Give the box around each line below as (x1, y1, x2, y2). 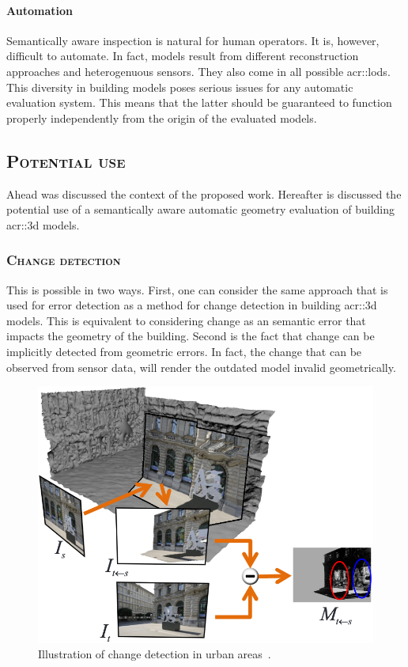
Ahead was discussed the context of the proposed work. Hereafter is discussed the (6, 185, 402, 202)
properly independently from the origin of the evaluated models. (6, 109, 317, 126)
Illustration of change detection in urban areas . (38, 646, 271, 662)
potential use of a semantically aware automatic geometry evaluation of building (6, 201, 395, 218)
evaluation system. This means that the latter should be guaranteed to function (6, 94, 392, 111)
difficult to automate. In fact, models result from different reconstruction (6, 47, 359, 64)
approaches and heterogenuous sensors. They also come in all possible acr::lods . (6, 63, 391, 79)
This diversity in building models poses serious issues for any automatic (6, 78, 353, 95)
